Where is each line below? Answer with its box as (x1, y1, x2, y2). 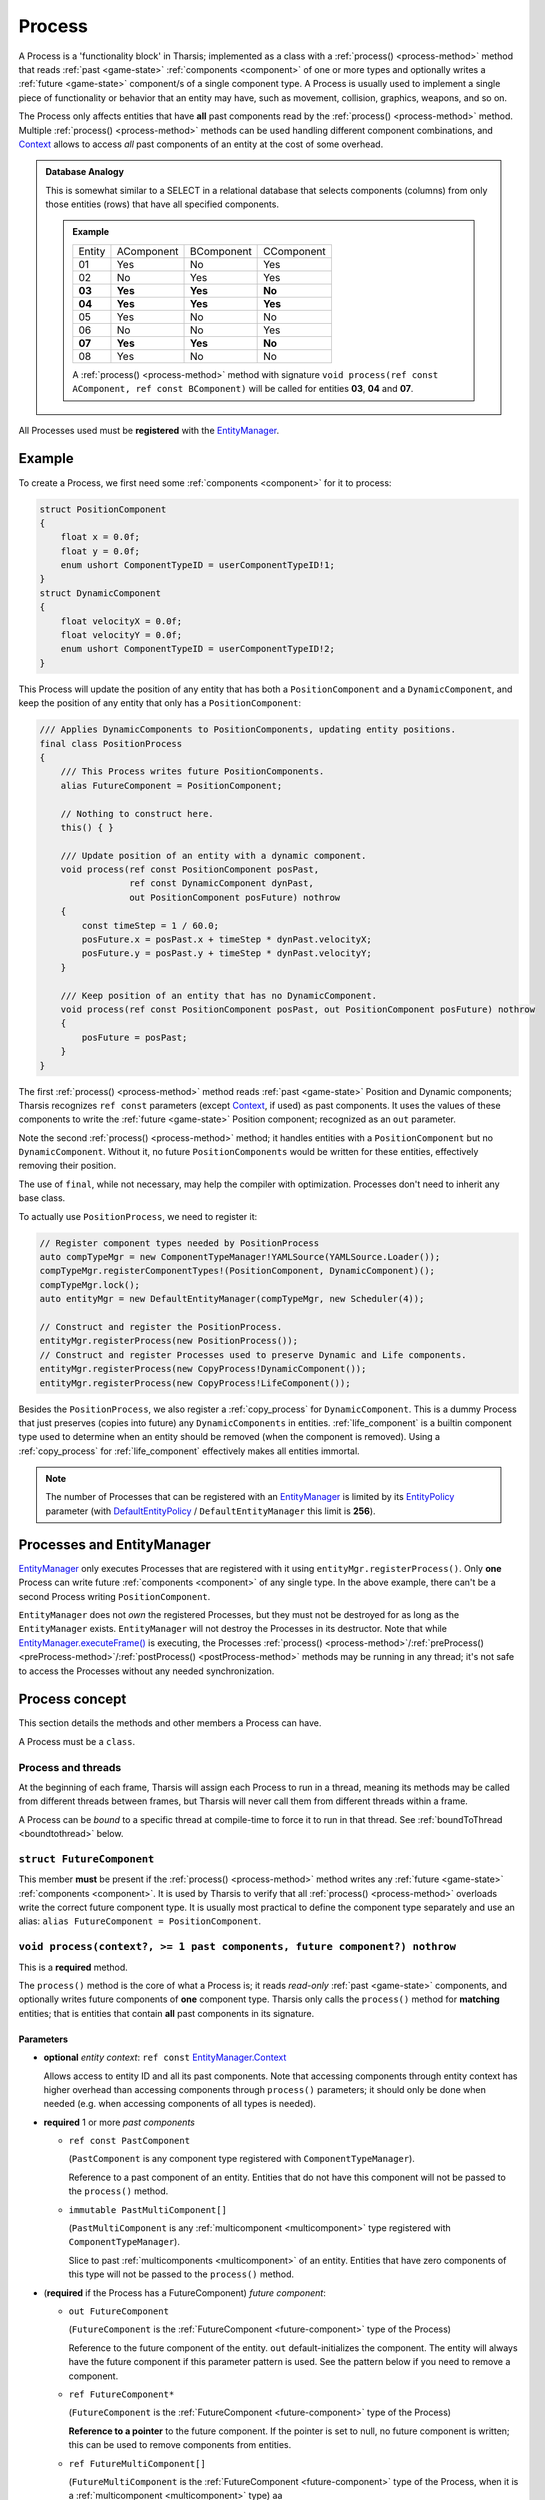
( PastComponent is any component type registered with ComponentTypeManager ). (68, 2153, 415, 2165)
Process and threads (18, 1760, 122, 1774)
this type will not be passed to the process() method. (68, 2268, 295, 2280)
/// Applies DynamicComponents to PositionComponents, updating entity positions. (39, 724, 457, 735)
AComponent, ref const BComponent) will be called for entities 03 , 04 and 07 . (72, 383, 414, 395)
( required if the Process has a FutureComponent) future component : (43, 2286, 327, 2299)
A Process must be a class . (18, 1735, 135, 1747)
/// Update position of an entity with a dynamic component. (60, 850, 367, 861)
